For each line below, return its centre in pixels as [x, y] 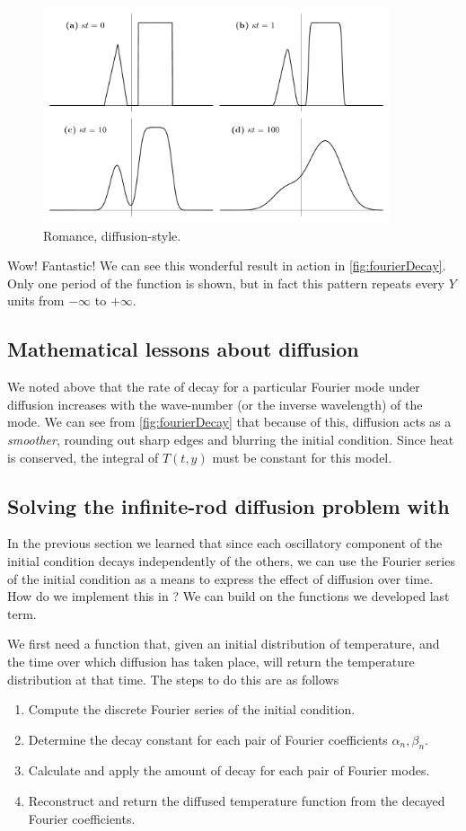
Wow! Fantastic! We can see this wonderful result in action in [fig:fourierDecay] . [227, 265]
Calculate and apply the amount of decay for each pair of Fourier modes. [229, 770]
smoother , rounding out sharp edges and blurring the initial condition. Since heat [231, 439]
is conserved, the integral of [83, 457]
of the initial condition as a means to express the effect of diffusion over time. [220, 578]
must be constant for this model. [302, 457]
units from [36, 301]
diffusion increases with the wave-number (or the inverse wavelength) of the [215, 404]
